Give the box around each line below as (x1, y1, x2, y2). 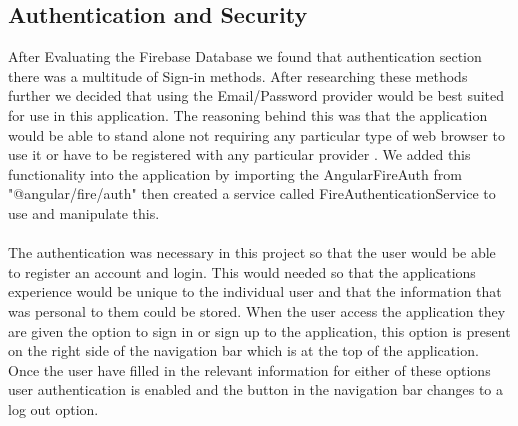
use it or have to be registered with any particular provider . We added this (8, 144, 471, 165)
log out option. (8, 398, 99, 419)
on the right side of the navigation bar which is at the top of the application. (8, 340, 479, 361)
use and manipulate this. (8, 202, 160, 223)
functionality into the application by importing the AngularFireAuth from (8, 163, 462, 184)
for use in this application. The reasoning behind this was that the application (8, 104, 488, 125)
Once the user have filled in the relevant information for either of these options (8, 359, 491, 380)
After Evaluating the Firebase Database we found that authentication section (8, 46, 482, 67)
